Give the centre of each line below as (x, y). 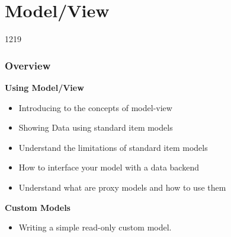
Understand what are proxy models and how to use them (122, 187)
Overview (28, 65)
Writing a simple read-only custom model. (95, 227)
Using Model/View (44, 87)
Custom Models (38, 207)
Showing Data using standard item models (96, 127)
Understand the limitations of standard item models (113, 147)
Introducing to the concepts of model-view (95, 107)
